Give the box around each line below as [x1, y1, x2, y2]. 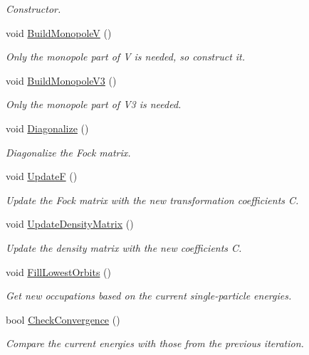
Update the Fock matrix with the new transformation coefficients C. [6, 192, 299, 207]
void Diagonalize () [6, 120, 89, 135]
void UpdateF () [6, 169, 78, 184]
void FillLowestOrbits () [6, 264, 111, 279]
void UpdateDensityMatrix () [6, 216, 134, 231]
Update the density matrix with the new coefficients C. [6, 240, 242, 255]
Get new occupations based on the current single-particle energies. [6, 288, 292, 303]
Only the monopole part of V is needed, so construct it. [6, 49, 246, 64]
